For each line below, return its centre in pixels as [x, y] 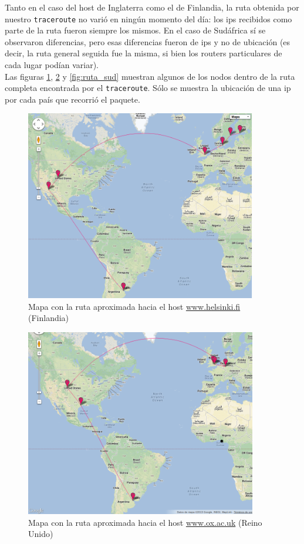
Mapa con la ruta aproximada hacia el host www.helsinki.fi [134, 306]
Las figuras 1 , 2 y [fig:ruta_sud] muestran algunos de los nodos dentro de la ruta [150, 76]
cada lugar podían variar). [52, 65]
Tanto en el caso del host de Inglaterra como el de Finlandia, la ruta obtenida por [152, 7]
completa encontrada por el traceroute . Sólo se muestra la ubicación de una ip [148, 88]
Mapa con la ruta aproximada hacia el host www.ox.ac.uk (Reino [145, 522]
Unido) [41, 534]
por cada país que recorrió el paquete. [72, 99]
